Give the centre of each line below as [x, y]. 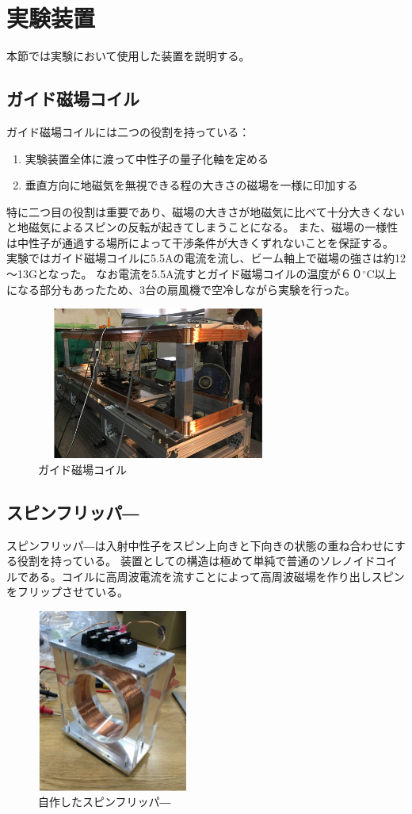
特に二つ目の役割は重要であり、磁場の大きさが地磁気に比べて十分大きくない [206, 211]
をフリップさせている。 [67, 592]
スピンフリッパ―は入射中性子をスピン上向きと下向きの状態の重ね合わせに [200, 545]
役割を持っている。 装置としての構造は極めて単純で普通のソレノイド [196, 561]
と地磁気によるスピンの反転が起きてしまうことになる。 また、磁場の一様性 [202, 227]
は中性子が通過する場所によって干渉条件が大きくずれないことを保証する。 [200, 242]
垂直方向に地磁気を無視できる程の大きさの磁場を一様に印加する [191, 185]
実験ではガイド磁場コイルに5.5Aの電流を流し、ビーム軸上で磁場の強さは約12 [206, 258]
